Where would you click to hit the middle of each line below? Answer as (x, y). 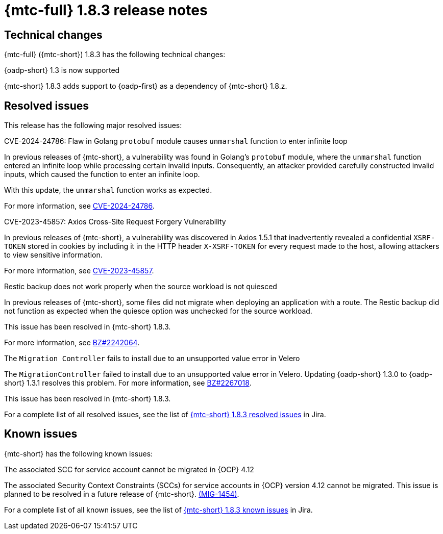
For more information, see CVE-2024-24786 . (79, 206)
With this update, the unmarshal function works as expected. (108, 190)
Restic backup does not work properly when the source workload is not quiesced (141, 287)
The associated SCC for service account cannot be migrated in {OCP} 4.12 (129, 469)
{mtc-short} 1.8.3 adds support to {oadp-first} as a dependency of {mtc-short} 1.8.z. (146, 86)
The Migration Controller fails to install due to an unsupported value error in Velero (152, 359)
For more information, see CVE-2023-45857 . (79, 271)
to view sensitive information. (53, 255)
